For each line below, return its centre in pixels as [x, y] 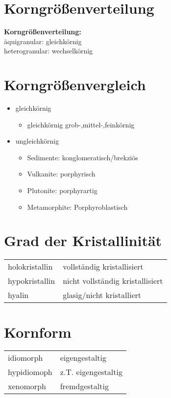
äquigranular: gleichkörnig [43, 41]
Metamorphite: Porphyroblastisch [77, 207]
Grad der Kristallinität [83, 240]
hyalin [18, 295]
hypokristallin [32, 281]
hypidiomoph [30, 372]
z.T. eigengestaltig [91, 372]
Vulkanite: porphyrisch [61, 174]
